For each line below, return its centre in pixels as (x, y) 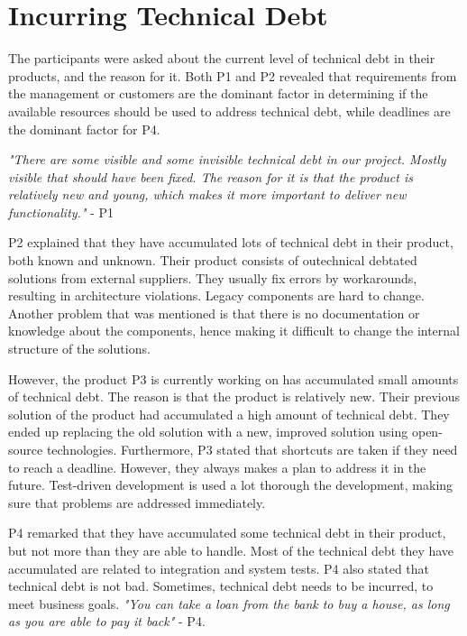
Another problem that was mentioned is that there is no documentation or (214, 313)
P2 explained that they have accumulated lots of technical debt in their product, (231, 242)
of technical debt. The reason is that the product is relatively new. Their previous (234, 396)
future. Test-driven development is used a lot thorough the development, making (231, 485)
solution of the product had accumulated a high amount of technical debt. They (229, 414)
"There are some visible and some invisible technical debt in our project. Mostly (227, 159)
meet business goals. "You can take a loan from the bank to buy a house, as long (229, 603)
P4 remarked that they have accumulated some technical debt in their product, (227, 533)
